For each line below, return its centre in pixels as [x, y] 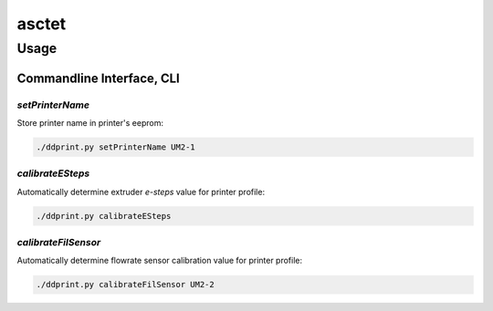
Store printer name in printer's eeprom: [90, 122]
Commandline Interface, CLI [98, 78]
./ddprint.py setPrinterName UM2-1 [115, 147]
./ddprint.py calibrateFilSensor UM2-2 [125, 285]
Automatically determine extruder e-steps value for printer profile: [141, 192]
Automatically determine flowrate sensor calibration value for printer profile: [160, 261]
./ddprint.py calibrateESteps [104, 216]
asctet [42, 24]
